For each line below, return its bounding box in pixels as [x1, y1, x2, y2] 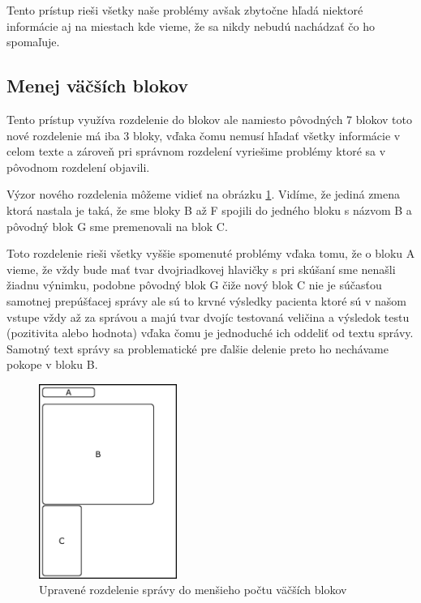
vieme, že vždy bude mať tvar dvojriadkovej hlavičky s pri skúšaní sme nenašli [6, 260, 396, 277]
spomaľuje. [6, 33, 60, 50]
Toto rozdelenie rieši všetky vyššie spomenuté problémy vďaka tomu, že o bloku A [6, 245, 415, 262]
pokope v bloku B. [6, 356, 98, 373]
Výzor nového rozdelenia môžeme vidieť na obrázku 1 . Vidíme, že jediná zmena [6, 186, 401, 203]
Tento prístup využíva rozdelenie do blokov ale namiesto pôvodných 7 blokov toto [6, 110, 412, 127]
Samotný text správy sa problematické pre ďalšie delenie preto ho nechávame [6, 340, 389, 357]
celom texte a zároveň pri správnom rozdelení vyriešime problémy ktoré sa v [6, 143, 386, 160]
